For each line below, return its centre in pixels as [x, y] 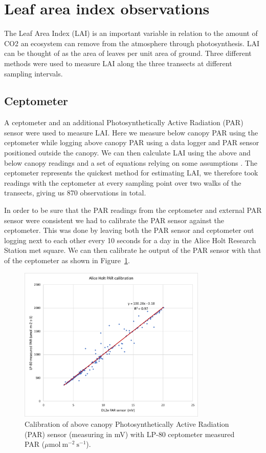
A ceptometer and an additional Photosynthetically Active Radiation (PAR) [124, 122]
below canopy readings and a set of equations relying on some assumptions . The [131, 162]
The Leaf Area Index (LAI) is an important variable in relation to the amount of [131, 33]
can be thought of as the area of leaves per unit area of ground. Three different [128, 53]
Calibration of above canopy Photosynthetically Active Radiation [127, 424]
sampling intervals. [34, 73]
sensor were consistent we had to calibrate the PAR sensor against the [114, 220]
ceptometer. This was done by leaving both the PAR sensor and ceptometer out [129, 230]
